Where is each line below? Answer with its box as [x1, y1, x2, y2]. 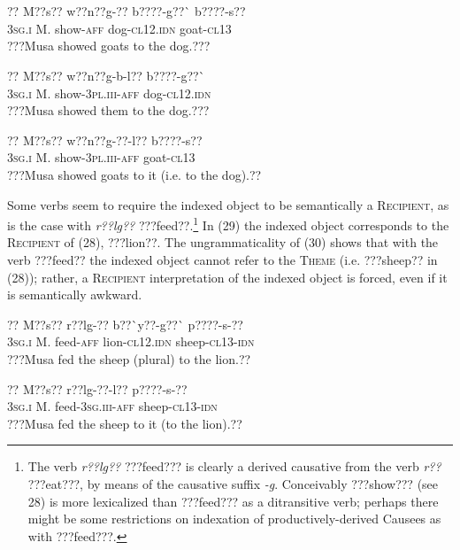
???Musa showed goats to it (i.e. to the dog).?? [7, 165, 262, 183]
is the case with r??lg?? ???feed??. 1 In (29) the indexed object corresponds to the [7, 213, 449, 234]
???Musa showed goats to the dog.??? [7, 36, 211, 55]
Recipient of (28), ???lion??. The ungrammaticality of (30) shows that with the [7, 233, 439, 252]
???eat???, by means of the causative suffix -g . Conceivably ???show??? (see [27, 474, 439, 492]
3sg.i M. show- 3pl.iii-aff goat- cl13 [7, 148, 195, 167]
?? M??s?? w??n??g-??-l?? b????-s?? [7, 130, 203, 149]
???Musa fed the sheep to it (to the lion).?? [7, 414, 242, 432]
